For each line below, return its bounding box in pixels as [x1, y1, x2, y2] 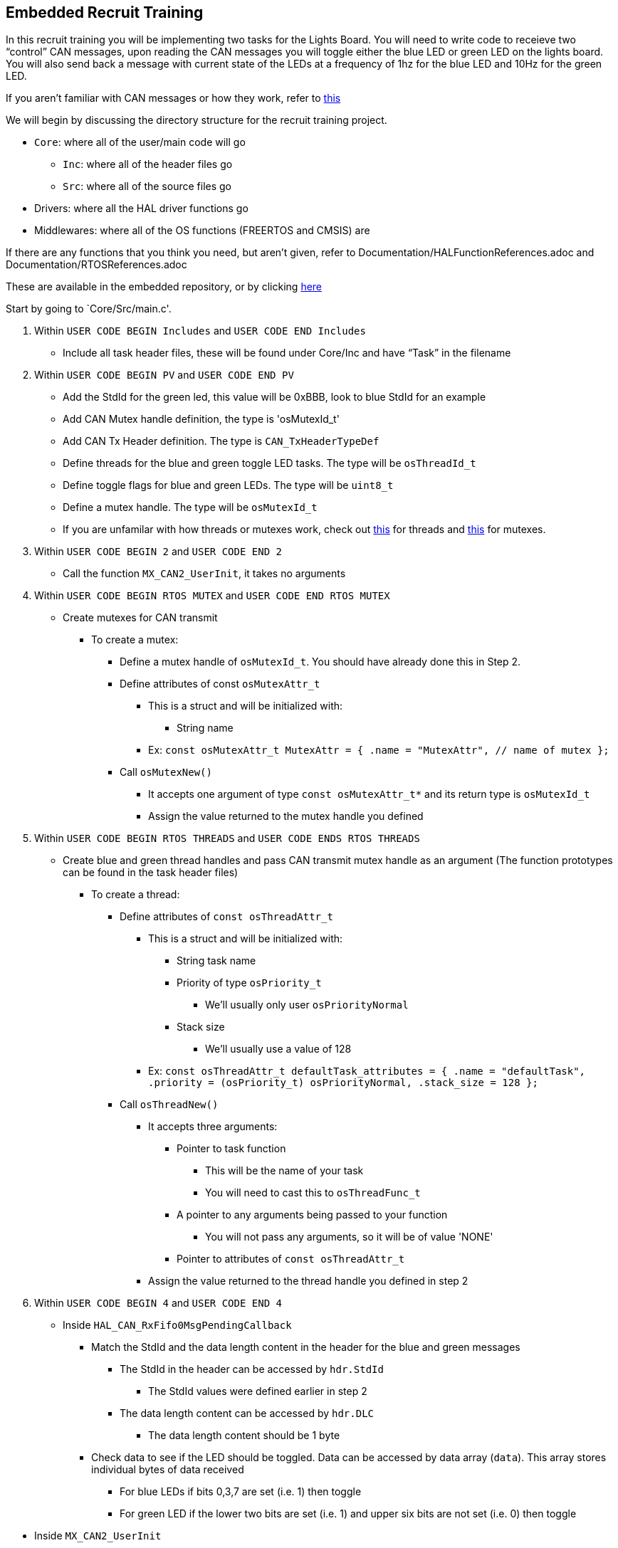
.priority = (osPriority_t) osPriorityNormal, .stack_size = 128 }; [148, 1077, 538, 1089]
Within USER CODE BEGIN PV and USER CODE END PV [34, 369, 294, 381]
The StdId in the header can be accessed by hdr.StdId [120, 1363, 384, 1376]
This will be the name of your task [205, 1164, 364, 1177]
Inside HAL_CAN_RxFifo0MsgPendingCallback [63, 1319, 292, 1332]
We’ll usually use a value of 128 [205, 1043, 352, 1055]
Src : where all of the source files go [63, 180, 231, 193]
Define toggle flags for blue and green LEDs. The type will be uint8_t [63, 479, 394, 492]
